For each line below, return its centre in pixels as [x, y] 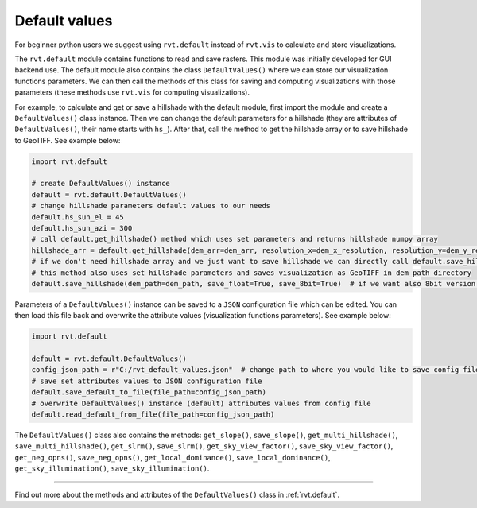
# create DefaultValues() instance [101, 184]
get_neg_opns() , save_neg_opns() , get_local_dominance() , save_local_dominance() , [173, 457]
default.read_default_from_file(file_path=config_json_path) [153, 415]
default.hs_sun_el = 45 [78, 217]
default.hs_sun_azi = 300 [82, 228]
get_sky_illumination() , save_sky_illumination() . [112, 468]
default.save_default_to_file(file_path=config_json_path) [149, 392]
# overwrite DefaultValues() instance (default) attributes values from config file [201, 403]
